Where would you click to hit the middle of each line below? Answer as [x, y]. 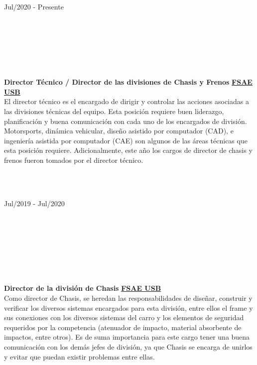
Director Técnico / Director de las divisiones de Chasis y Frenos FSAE [128, 82]
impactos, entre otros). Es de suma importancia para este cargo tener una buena [127, 337]
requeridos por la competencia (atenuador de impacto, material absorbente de [123, 327]
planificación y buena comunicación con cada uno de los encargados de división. [126, 121]
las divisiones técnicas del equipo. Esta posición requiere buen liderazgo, [114, 111]
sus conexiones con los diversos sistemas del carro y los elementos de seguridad [124, 317]
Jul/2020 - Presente [34, 6]
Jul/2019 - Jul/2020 [34, 203]
